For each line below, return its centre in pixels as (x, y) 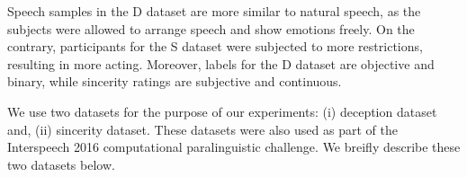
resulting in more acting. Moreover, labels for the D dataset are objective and (221, 63)
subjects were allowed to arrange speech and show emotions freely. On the (211, 28)
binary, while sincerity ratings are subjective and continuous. (175, 81)
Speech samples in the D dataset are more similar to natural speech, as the (214, 11)
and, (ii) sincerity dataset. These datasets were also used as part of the (202, 129)
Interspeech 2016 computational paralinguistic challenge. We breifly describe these (234, 147)
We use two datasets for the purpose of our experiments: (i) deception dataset (222, 111)
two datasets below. (61, 164)
